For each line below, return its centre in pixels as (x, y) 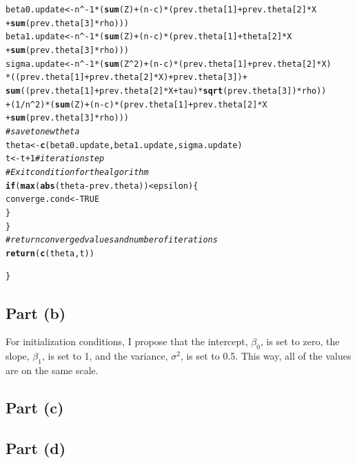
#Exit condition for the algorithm (77, 172)
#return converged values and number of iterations (112, 240)
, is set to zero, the (300, 341)
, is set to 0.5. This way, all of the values (266, 356)
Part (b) (36, 312)
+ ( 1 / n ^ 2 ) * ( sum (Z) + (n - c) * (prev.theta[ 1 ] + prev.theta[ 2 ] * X (136, 104)
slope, (18, 356)
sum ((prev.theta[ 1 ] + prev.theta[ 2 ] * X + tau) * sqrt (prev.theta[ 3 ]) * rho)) (166, 91)
